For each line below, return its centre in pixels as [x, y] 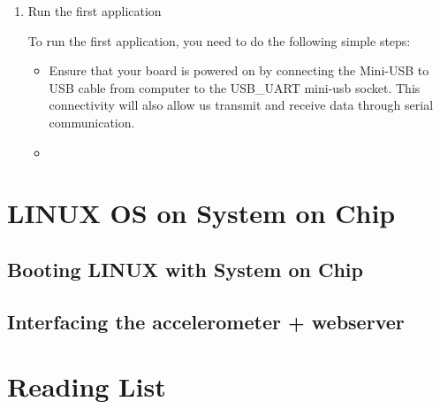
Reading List [87, 386]
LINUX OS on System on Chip [201, 213]
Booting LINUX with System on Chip [185, 269]
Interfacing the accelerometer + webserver [206, 321]
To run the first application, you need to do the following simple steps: [219, 40]
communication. [92, 122]
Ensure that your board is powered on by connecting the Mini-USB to [239, 70]
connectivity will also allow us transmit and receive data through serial [241, 105]
